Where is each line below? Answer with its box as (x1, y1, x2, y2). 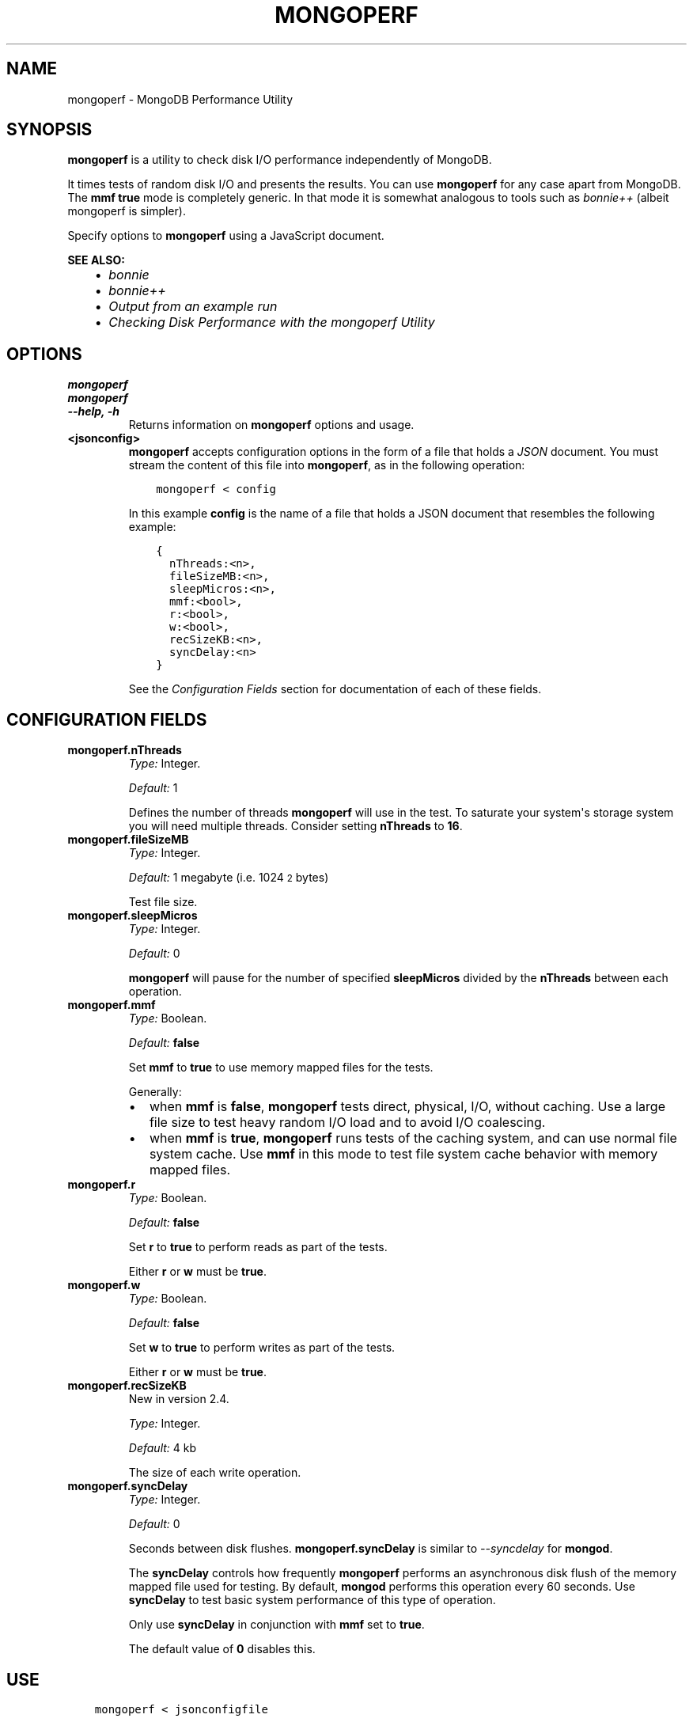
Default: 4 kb (128, 1441, 197, 1455)
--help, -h (67, 404, 119, 419)
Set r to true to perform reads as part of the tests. (128, 1240, 388, 1254)
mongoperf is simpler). (67, 204, 186, 218)
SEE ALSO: (67, 253, 125, 267)
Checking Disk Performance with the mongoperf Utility (108, 314, 435, 331)
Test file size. (128, 895, 198, 909)
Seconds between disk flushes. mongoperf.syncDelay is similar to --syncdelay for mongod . (128, 1542, 613, 1556)
